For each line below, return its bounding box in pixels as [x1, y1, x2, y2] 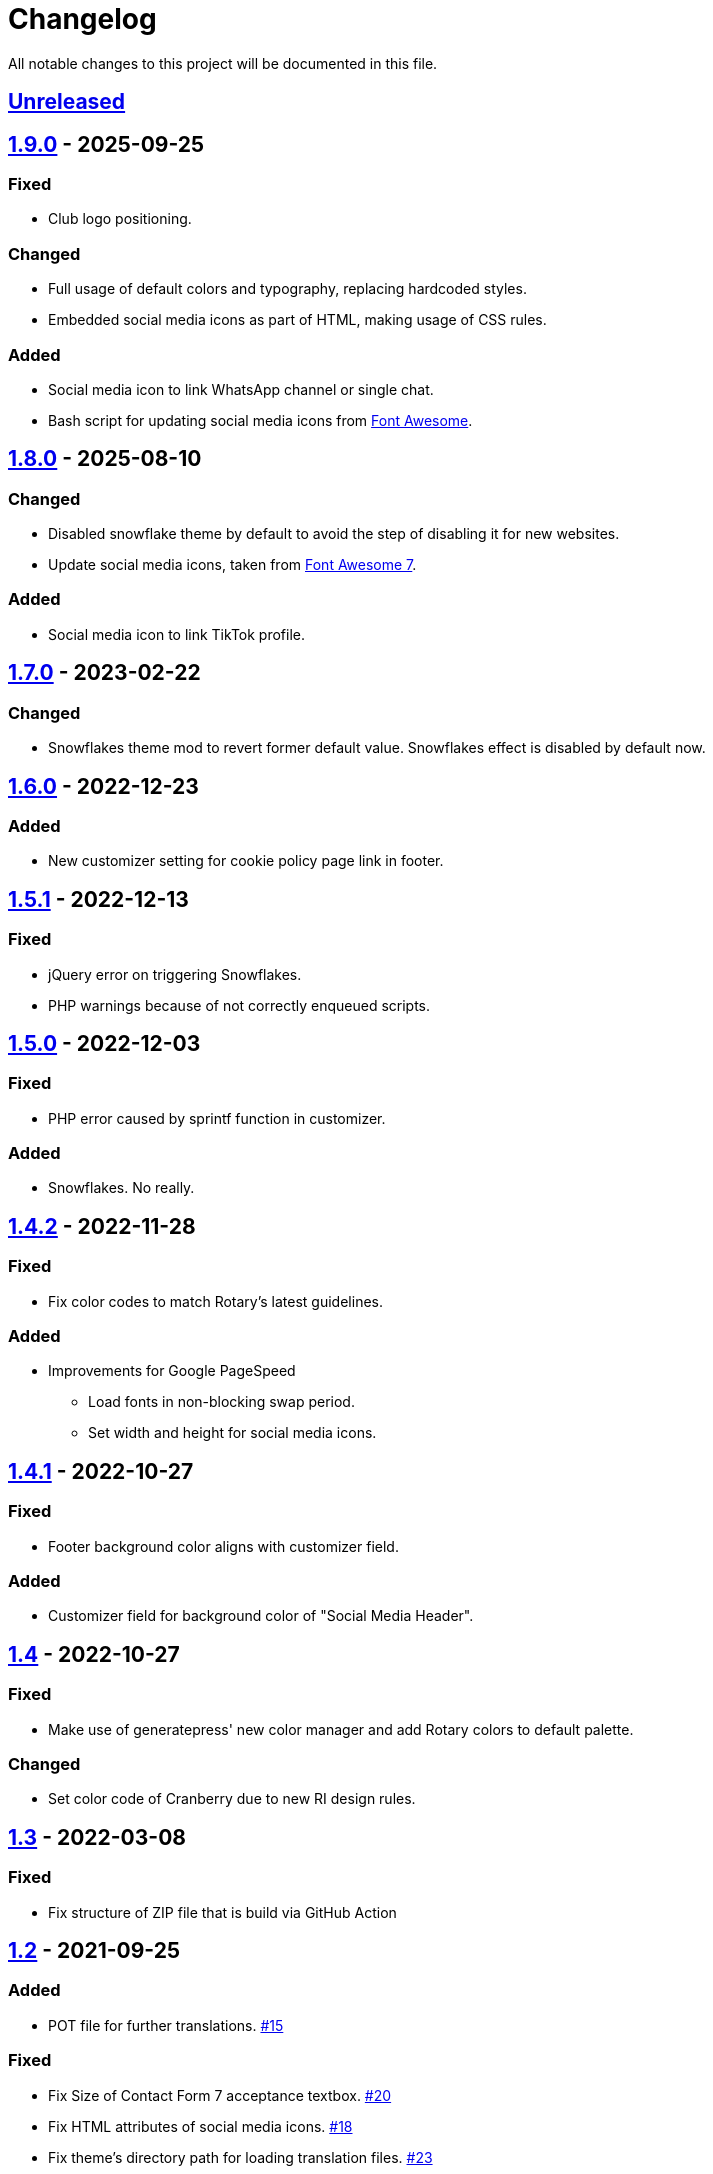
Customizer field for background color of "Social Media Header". [48, 1607, 474, 1625]
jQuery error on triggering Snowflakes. [48, 965, 302, 983]
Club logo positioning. [48, 210, 192, 228]
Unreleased [8, 89, 126, 115]
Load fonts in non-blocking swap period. [88, 1393, 355, 1411]
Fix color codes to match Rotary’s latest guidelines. [48, 1292, 383, 1310]
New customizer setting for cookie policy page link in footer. [48, 852, 444, 870]
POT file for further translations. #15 [48, 2016, 284, 2034]
